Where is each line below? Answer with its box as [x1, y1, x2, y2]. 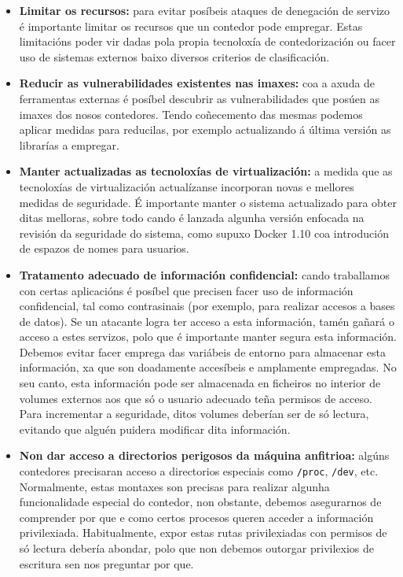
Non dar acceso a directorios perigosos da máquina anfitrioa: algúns [19, 447, 390, 464]
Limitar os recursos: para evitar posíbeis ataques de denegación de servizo [19, 2, 390, 18]
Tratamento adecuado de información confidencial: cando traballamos [19, 266, 390, 283]
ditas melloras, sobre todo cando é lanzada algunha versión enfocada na [19, 209, 365, 226]
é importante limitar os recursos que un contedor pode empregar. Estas [19, 17, 363, 34]
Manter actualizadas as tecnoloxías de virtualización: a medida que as [19, 163, 393, 179]
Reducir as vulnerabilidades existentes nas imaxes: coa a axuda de [19, 75, 376, 91]
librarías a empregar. [19, 136, 119, 153]
